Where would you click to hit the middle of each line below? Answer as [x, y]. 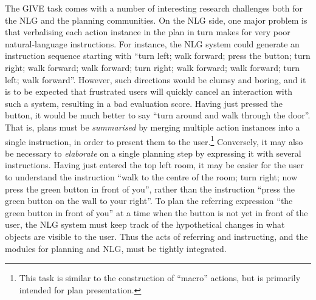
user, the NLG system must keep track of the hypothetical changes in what [145, 224]
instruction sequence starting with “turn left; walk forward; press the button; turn [158, 56]
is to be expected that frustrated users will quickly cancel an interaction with [149, 91]
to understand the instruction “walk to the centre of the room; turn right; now [151, 176]
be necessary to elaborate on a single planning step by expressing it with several [153, 153]
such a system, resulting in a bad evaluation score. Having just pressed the [144, 103]
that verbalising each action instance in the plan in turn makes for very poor [148, 32]
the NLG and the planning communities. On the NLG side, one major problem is [156, 20]
